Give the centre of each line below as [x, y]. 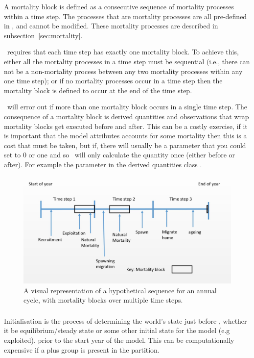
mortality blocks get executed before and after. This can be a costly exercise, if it [126, 126]
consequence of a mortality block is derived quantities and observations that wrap [127, 116]
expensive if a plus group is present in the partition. [82, 349]
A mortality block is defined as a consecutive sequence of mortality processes [119, 6]
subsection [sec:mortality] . [43, 35]
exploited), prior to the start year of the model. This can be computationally [119, 340]
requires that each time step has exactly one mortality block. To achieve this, [123, 52]
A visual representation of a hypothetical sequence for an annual [120, 290]
